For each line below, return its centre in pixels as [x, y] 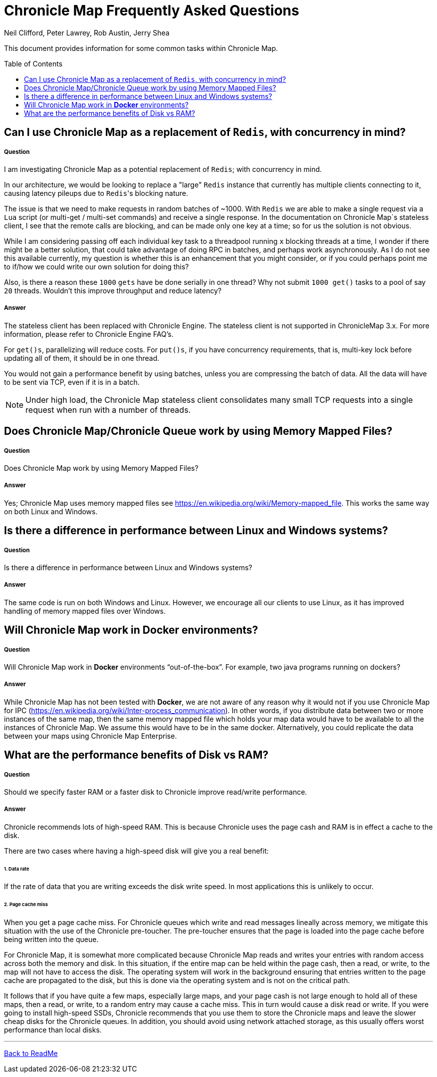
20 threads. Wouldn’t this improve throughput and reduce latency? [113, 290]
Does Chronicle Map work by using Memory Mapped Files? [101, 468]
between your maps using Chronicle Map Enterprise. [91, 736]
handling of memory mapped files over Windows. [85, 611]
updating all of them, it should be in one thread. [82, 358]
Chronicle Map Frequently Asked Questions [152, 10]
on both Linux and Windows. [51, 511]
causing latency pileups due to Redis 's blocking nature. [96, 193]
